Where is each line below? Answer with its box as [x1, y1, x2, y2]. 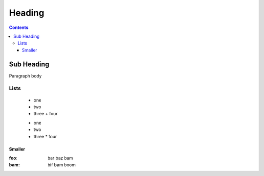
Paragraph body [9, 73, 42, 78]
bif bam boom [47, 162, 76, 168]
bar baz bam [47, 155, 73, 161]
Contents [9, 25, 29, 30]
